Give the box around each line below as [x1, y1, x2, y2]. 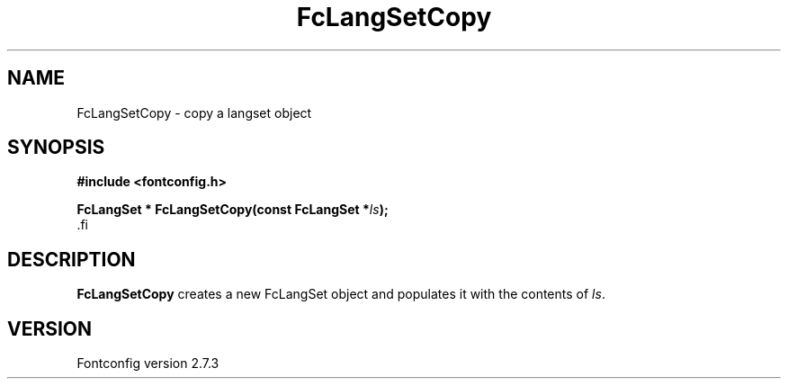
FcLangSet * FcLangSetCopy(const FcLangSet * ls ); [76, 202, 389, 218]
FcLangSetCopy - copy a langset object [76, 104, 312, 121]
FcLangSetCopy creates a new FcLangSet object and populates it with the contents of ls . [76, 286, 605, 302]
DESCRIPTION [7, 247, 136, 271]
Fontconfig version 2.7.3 [76, 355, 219, 372]
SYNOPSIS [7, 136, 105, 159]
